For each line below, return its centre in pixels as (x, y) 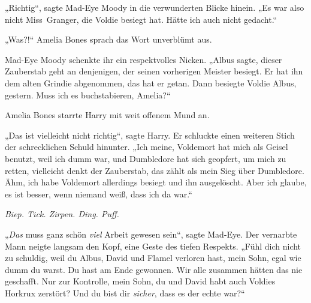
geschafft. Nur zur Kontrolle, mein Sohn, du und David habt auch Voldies (140, 281)
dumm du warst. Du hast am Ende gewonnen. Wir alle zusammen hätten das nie (154, 269)
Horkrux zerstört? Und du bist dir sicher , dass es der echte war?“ (125, 292)
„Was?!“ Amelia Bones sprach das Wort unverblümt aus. (108, 39)
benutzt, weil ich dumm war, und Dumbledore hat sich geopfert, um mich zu (146, 158)
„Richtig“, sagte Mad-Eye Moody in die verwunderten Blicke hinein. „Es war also (155, 7)
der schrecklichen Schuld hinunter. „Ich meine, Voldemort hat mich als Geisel (147, 147)
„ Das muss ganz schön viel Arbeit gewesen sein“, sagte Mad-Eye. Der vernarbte (151, 234)
